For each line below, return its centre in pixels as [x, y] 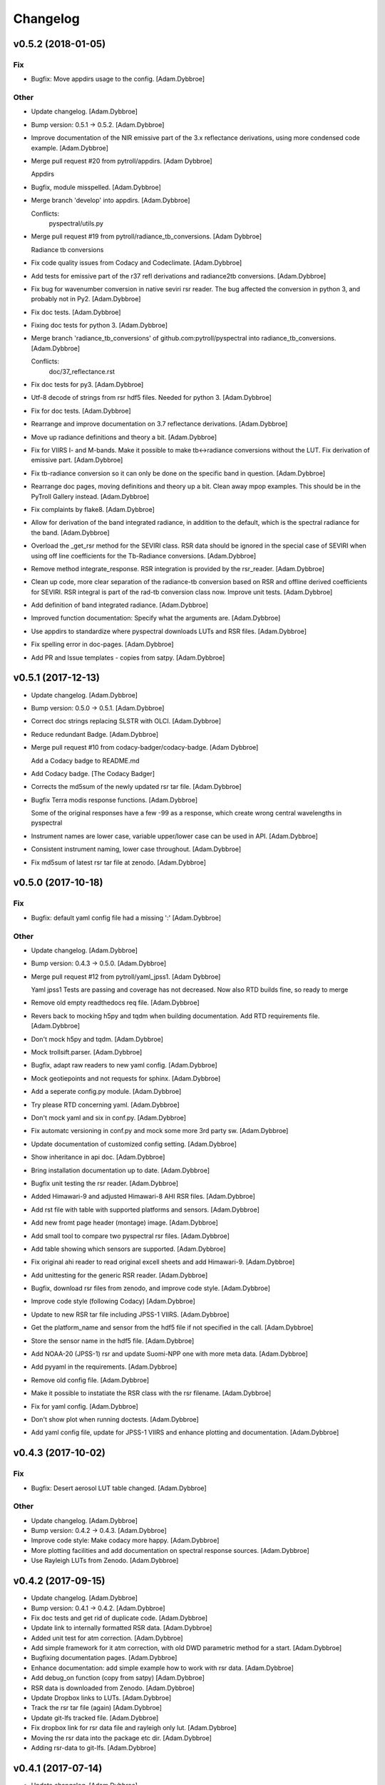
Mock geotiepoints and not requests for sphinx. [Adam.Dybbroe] [126, 1078]
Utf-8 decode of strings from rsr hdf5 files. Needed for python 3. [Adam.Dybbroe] [152, 398]
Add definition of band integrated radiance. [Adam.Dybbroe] [119, 605]
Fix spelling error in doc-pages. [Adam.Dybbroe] [102, 644]
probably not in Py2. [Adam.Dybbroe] [86, 299]
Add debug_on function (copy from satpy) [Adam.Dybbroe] [118, 1678]
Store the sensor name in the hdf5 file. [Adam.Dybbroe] [113, 1341]
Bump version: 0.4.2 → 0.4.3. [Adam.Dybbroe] [99, 1531]
